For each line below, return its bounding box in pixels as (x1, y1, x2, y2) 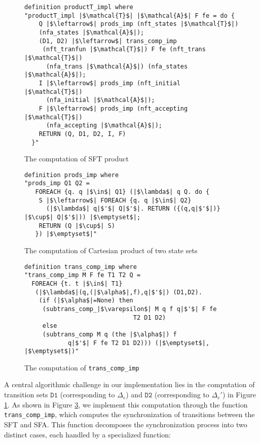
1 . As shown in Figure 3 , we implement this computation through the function (4, 399, 248, 410)
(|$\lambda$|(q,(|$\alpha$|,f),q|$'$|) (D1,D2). (35, 288, 202, 296)
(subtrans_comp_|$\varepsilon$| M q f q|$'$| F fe (42, 305, 217, 313)
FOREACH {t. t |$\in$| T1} (31, 280, 123, 287)
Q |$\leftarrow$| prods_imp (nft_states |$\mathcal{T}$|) (39, 20, 239, 28)
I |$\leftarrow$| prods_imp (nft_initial (39, 79, 180, 87)
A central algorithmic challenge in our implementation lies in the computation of (4, 379, 255, 390)
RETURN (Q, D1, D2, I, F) (39, 130, 126, 138)
